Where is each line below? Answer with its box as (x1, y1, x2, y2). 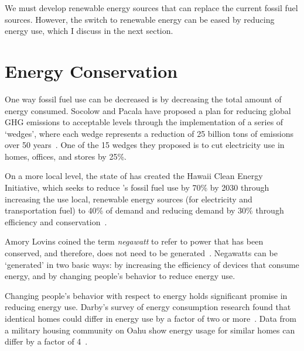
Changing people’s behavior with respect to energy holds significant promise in (5, 289, 288, 301)
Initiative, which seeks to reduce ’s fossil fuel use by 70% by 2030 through (5, 181, 269, 194)
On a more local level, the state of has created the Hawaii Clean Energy (5, 170, 263, 182)
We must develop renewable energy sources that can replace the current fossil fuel (5, 2, 298, 13)
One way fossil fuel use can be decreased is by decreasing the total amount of (5, 92, 282, 105)
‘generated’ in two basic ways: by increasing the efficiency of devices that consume (5, 258, 299, 270)
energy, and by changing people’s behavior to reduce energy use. (5, 270, 235, 282)
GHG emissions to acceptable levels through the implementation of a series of (5, 116, 283, 128)
